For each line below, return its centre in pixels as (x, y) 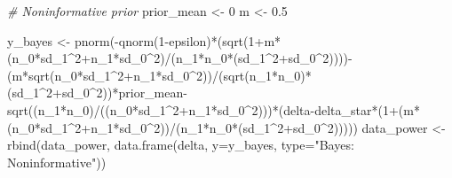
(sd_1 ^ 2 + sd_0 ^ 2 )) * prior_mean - (97, 93)
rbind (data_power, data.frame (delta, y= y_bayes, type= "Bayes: (181, 145)
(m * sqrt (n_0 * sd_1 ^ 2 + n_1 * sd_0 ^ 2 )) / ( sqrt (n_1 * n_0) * (159, 75)
